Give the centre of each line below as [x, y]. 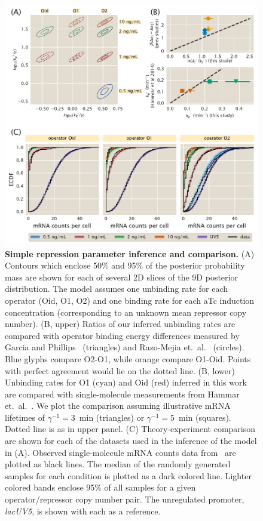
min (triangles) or [112, 417]
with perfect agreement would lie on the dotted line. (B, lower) [120, 370]
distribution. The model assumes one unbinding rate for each [117, 289]
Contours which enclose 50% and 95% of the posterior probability [125, 265]
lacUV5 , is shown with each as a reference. [83, 511]
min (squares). [205, 417]
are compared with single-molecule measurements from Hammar [122, 394]
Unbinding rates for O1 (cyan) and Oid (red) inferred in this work [126, 382]
